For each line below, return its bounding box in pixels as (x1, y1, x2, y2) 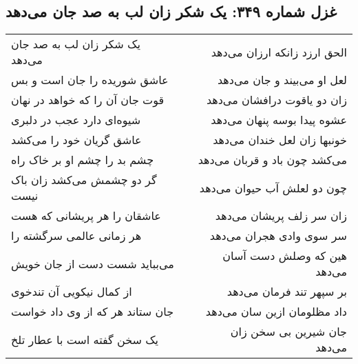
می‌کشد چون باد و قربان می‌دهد (198, 152, 347, 168)
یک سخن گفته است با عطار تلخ (11, 331, 159, 347)
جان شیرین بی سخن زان (230, 323, 347, 340)
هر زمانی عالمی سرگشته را (11, 228, 142, 244)
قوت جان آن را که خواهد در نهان (11, 92, 165, 108)
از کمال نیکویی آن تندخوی (11, 283, 132, 300)
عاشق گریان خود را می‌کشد (11, 132, 142, 148)
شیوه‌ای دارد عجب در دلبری (11, 112, 141, 128)
